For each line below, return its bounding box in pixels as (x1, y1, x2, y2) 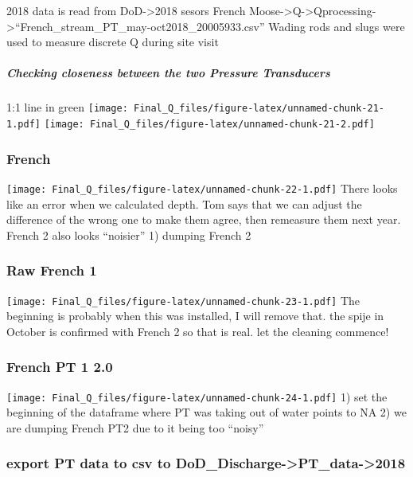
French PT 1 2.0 (6, 357, 113, 377)
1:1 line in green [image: (6, 99, 128, 115)
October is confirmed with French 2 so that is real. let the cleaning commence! (6, 323, 389, 339)
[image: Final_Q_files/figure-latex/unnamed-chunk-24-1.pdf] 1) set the (6, 388, 388, 405)
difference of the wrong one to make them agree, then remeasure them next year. (6, 211, 401, 228)
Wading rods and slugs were (268, 18, 405, 34)
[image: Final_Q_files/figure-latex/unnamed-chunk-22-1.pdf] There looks (6, 179, 398, 196)
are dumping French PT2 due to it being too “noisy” (6, 419, 264, 436)
